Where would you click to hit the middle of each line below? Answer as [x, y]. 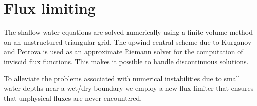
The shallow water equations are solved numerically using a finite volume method [128, 32]
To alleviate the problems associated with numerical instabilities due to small [122, 78]
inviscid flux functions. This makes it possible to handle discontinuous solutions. [126, 61]
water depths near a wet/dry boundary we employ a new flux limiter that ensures [129, 88]
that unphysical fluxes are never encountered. [73, 97]
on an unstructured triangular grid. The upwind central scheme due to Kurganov [128, 42]
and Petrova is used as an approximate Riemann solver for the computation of [124, 52]
